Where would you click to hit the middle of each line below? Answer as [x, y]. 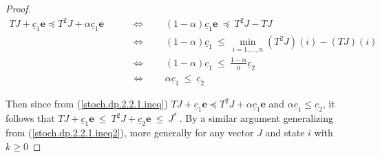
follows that [30, 118]
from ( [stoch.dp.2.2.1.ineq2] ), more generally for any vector [130, 133]
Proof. [18, 8]
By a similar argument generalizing [259, 118]
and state [285, 133]
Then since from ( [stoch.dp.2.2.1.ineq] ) [87, 103]
